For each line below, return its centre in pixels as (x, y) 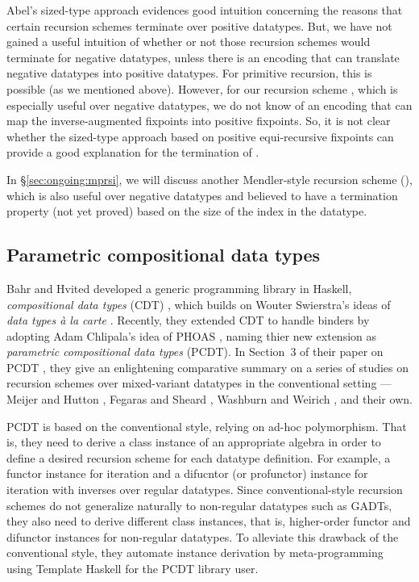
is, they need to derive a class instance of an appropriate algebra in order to (194, 442)
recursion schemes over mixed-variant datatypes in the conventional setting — (199, 383)
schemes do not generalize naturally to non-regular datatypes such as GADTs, (199, 505)
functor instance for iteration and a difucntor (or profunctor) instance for (187, 473)
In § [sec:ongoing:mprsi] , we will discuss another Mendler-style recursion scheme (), (209, 179)
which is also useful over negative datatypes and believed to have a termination (202, 195)
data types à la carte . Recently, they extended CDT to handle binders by (188, 320)
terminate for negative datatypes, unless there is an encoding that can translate (203, 57)
